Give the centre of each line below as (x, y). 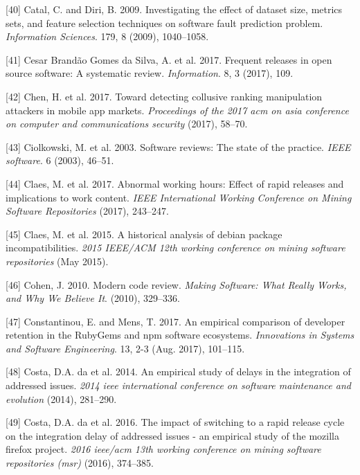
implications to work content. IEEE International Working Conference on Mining (179, 197)
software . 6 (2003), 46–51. (60, 160)
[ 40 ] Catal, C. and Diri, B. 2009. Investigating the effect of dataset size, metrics (174, 9)
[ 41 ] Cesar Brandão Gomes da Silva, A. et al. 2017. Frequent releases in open (169, 59)
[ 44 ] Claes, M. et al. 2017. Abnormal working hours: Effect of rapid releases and (175, 183)
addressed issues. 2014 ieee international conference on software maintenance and (178, 385)
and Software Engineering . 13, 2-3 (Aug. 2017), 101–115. (125, 348)
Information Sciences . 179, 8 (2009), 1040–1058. (107, 36)
